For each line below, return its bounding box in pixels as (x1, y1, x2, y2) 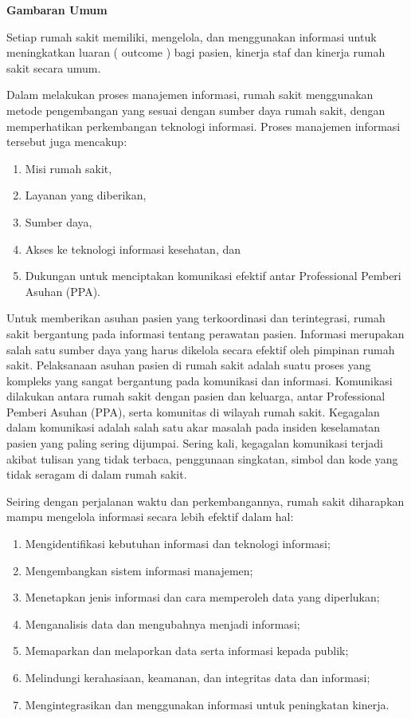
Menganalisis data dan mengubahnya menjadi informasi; (25, 615, 300, 632)
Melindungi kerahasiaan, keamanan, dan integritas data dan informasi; (25, 669, 370, 685)
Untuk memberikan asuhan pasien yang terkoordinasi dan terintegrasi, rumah (6, 310, 386, 326)
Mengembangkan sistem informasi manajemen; (25, 562, 253, 578)
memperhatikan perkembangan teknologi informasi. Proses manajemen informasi (6, 117, 401, 134)
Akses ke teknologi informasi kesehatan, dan (25, 240, 241, 257)
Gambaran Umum (6, 2, 108, 18)
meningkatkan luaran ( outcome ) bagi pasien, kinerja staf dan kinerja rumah (6, 44, 386, 61)
